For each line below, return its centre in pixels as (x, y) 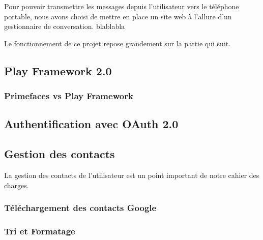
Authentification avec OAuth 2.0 (91, 124)
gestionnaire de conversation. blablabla (65, 26)
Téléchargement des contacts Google (80, 208)
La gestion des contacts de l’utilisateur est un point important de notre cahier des (132, 175)
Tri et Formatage (40, 231)
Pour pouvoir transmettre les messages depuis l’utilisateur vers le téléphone (122, 6)
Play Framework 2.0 (58, 70)
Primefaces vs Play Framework (69, 96)
